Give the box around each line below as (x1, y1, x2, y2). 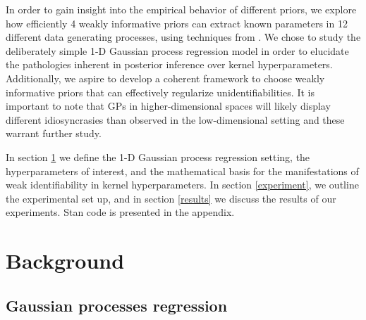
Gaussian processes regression (6, 294, 228, 316)
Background (6, 246, 125, 275)
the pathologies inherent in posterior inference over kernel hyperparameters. (6, 57, 333, 72)
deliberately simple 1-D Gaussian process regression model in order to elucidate (6, 43, 349, 58)
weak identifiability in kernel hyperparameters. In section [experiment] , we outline (6, 177, 359, 192)
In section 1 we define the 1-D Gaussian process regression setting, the (6, 149, 310, 164)
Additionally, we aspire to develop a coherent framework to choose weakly (6, 70, 325, 85)
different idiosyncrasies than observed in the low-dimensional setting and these (6, 112, 345, 127)
